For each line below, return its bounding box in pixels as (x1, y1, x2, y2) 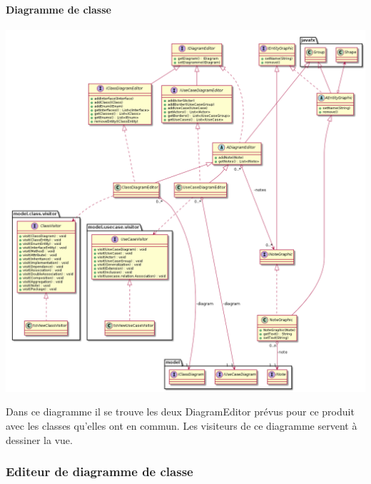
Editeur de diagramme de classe (6, 463, 193, 480)
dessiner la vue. (6, 432, 73, 447)
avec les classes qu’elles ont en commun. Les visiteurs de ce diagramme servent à (6, 418, 357, 433)
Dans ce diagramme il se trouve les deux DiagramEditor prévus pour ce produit (6, 404, 355, 419)
